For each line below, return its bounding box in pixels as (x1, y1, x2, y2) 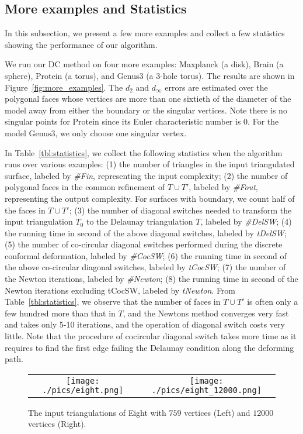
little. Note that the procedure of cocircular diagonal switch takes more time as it (5, 330, 297, 342)
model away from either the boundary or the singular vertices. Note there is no (5, 104, 287, 116)
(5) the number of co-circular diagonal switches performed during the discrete (5, 238, 283, 250)
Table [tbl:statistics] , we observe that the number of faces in (5, 295, 221, 308)
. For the (248, 115, 279, 128)
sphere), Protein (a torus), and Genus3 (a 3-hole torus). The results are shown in (5, 69, 295, 81)
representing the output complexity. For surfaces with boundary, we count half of (5, 192, 295, 204)
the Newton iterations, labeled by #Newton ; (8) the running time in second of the (5, 273, 298, 285)
